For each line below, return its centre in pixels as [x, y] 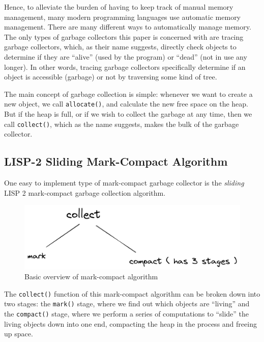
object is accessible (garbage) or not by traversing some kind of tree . [111, 77]
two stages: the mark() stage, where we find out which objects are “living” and [127, 304]
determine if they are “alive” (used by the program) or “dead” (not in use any [126, 56]
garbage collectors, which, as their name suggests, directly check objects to [120, 47]
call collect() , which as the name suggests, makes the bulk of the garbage [122, 124]
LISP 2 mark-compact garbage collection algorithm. [85, 192]
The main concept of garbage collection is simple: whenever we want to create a [128, 94]
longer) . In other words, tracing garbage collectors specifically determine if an [125, 67]
